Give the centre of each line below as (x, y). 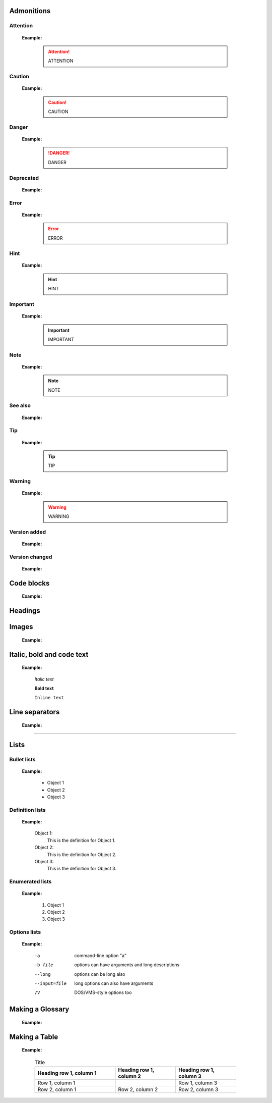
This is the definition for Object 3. (82, 869)
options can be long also (100, 974)
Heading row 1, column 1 (67, 1073)
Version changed (31, 557)
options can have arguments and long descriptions (127, 965)
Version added (28, 532)
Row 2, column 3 (198, 1089)
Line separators (35, 712)
